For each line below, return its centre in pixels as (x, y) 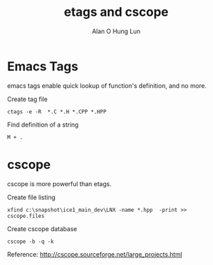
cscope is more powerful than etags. (59, 183)
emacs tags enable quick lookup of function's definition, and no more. (107, 85)
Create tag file (28, 99)
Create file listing (31, 197)
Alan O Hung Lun (116, 31)
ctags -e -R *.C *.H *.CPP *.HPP (57, 111)
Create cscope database (42, 228)
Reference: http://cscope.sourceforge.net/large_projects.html (95, 254)
